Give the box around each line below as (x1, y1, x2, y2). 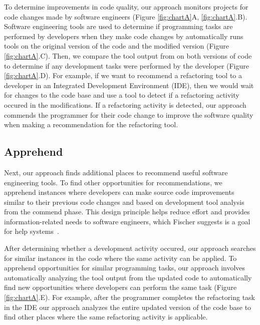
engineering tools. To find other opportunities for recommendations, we (4, 177, 222, 187)
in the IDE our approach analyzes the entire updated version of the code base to (4, 301, 251, 312)
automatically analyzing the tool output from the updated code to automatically (4, 272, 252, 282)
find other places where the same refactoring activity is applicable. (4, 311, 208, 322)
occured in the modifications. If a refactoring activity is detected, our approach (4, 99, 246, 110)
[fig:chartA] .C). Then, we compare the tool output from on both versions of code (4, 50, 252, 61)
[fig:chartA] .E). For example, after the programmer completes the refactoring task (4, 292, 255, 302)
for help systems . (4, 226, 59, 236)
